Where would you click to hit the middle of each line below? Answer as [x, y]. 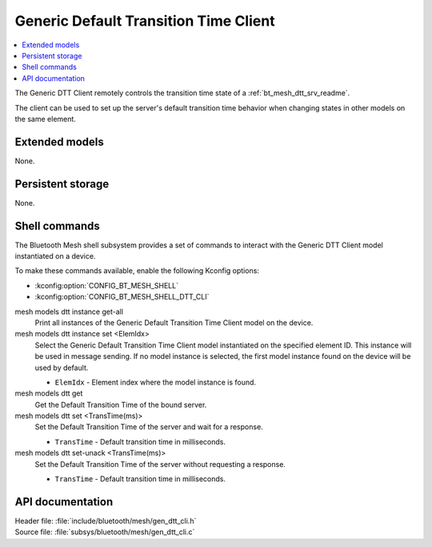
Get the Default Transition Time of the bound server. [121, 404]
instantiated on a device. [55, 256]
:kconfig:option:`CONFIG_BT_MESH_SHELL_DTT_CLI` [122, 297]
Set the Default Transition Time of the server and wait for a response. [149, 427]
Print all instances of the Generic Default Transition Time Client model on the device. [174, 322]
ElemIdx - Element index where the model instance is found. [155, 382]
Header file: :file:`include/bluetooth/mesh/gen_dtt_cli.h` [106, 521]
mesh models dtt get [49, 393]
